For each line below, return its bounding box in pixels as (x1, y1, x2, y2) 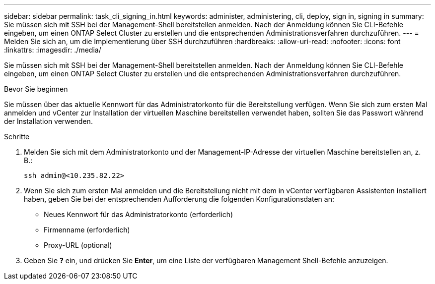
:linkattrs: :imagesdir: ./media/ (4, 46, 101, 54)
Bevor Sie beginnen (4, 85, 68, 93)
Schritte (4, 132, 30, 141)
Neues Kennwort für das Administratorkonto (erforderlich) (44, 210, 233, 219)
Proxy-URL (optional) (44, 241, 112, 249)
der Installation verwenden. (4, 117, 93, 125)
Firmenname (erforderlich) (44, 226, 130, 234)
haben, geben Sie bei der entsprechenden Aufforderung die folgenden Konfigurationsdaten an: (24, 195, 334, 203)
